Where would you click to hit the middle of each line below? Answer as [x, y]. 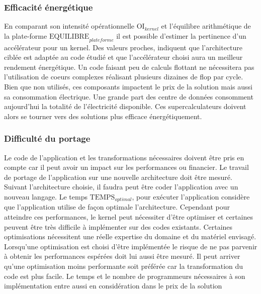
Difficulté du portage [47, 138]
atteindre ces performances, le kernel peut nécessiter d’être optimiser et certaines [128, 217]
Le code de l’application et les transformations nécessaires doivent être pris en [124, 157]
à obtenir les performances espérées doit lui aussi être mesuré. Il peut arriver [122, 256]
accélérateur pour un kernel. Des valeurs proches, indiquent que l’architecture [123, 47]
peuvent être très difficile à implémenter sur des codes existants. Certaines [118, 226]
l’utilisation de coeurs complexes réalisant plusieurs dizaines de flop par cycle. [124, 77]
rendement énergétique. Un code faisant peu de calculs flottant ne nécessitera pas [129, 67]
